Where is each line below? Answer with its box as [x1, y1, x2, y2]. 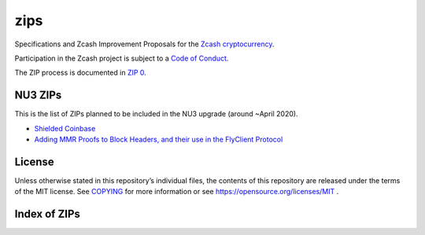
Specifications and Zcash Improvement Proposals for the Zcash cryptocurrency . [14, 39, 275, 49]
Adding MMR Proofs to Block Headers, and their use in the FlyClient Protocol [34, 134, 283, 145]
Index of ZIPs [14, 207, 80, 221]
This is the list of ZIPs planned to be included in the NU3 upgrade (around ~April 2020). [14, 109, 298, 119]
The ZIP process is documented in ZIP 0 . [14, 68, 147, 78]
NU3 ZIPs [14, 89, 62, 102]
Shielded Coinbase [34, 123, 96, 133]
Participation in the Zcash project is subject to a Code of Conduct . [14, 53, 229, 63]
